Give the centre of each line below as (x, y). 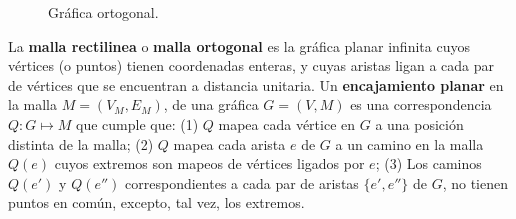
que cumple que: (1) (137, 123)
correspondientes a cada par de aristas (242, 182)
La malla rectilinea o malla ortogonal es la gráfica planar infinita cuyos (239, 45)
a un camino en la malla (409, 143)
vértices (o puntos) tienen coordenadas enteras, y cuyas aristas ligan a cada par (251, 65)
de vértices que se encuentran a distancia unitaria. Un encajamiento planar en (256, 84)
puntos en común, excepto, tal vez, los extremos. (156, 202)
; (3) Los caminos (428, 163)
